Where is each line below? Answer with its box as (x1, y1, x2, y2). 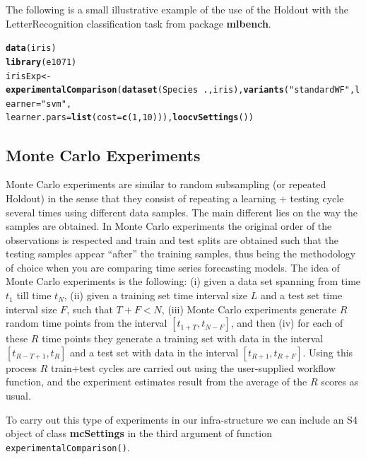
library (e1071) (6, 57, 77, 67)
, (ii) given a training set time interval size (64, 288, 248, 303)
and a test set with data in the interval (69, 344, 239, 359)
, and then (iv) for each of (230, 315, 343, 330)
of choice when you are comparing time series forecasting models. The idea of (6, 260, 340, 274)
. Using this (302, 344, 353, 359)
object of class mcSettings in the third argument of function (6, 426, 272, 441)
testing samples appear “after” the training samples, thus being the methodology (6, 246, 356, 261)
